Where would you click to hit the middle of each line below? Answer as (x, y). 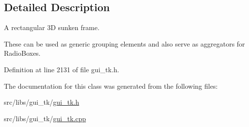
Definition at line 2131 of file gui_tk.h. (62, 69)
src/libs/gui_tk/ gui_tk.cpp (45, 118)
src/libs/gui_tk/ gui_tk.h (42, 102)
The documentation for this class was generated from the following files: (111, 86)
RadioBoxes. (22, 53)
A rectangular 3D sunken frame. (52, 27)
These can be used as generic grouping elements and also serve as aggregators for (124, 43)
